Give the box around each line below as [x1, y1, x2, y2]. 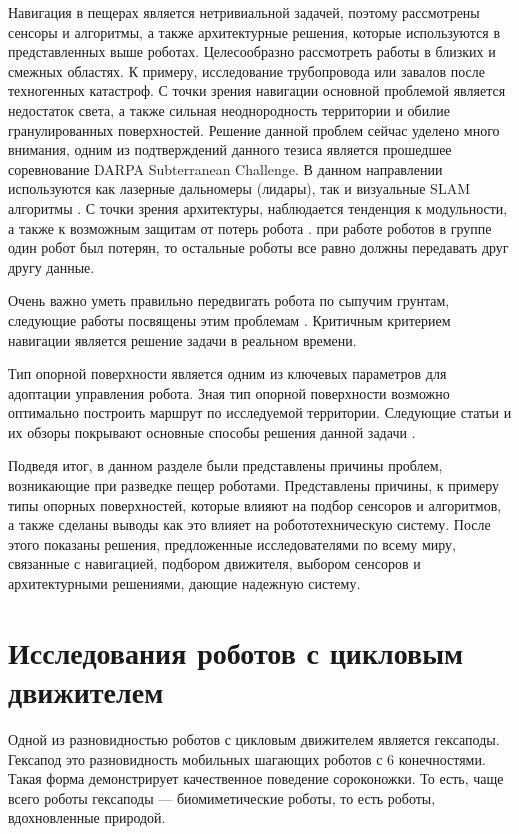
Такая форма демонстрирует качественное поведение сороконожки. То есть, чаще [8, 768, 504, 789]
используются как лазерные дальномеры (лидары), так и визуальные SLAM [8, 178, 470, 199]
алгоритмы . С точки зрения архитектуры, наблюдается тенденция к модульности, [8, 197, 508, 218]
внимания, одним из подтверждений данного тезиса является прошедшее [8, 139, 452, 160]
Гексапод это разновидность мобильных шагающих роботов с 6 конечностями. [8, 748, 486, 769]
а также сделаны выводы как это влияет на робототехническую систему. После [8, 514, 491, 535]
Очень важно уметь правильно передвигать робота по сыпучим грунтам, [8, 290, 450, 311]
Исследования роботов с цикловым [8, 631, 464, 672]
